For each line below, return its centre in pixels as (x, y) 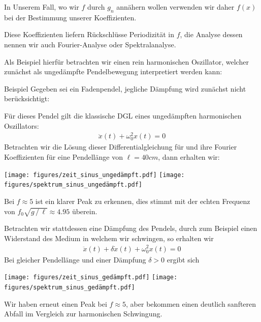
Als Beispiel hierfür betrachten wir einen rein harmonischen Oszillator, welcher (126, 61)
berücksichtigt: (27, 98)
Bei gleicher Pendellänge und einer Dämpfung (75, 259)
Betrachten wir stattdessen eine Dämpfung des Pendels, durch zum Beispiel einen (131, 228)
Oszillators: (22, 125)
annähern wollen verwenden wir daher (175, 7)
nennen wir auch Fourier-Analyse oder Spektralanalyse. (90, 44)
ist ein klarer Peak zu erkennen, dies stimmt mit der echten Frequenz (143, 201)
